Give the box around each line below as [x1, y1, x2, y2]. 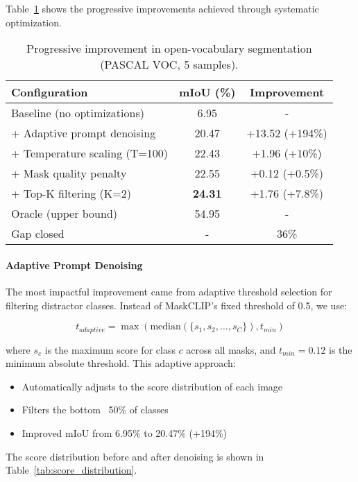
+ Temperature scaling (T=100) [11, 145, 168, 162]
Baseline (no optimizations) [11, 105, 144, 121]
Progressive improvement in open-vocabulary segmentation [26, 40, 312, 57]
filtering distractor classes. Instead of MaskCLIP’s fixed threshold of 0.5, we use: [6, 298, 347, 312]
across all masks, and [186, 342, 276, 356]
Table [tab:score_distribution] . [6, 463, 137, 477]
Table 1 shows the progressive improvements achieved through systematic [6, 1, 319, 15]
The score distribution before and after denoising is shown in [6, 449, 264, 463]
